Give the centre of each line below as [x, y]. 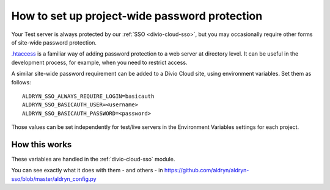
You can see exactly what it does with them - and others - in [87, 170]
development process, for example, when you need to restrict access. [99, 62]
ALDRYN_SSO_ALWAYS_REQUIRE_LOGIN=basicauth [88, 96]
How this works [42, 144]
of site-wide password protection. [54, 42]
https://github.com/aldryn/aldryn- [207, 170]
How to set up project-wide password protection [137, 16]
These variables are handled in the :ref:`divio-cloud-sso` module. [93, 159]
